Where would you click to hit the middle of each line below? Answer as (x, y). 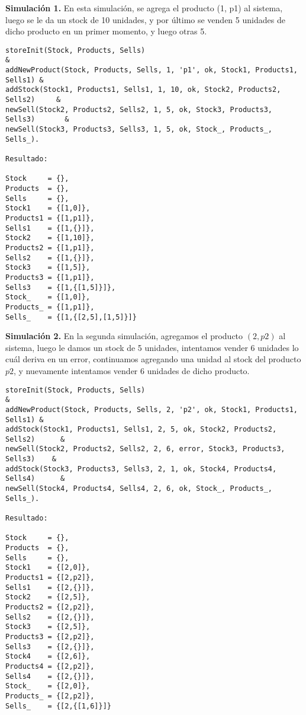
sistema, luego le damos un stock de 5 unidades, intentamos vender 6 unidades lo (152, 347)
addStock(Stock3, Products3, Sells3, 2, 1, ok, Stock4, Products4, (141, 469)
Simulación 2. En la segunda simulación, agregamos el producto (124, 336)
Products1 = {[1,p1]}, (50, 218)
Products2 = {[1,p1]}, (50, 248)
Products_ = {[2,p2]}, (50, 696)
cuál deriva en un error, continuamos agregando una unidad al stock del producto (153, 359)
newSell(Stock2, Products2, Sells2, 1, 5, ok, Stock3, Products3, (139, 109)
